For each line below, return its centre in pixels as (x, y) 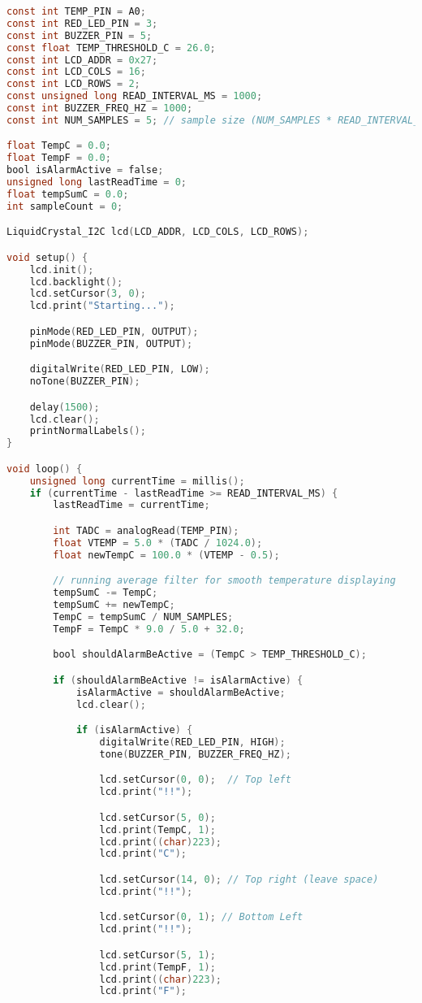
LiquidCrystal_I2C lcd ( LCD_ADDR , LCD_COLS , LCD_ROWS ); (158, 232)
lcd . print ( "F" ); (143, 991)
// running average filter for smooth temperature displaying (224, 581)
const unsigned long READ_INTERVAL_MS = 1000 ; (135, 96)
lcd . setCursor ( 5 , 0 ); (157, 817)
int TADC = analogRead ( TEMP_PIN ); (146, 531)
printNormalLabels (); (88, 431)
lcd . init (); (62, 269)
